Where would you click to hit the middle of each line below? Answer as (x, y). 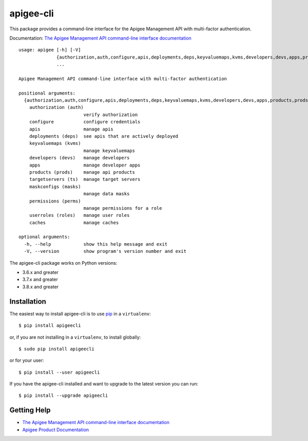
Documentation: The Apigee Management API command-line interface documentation (101, 38)
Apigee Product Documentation (56, 430)
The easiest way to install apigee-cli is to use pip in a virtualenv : (80, 314)
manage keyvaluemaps (109, 151)
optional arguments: (44, 237)
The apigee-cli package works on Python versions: (63, 263)
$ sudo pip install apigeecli (57, 349)
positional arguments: (47, 93)
